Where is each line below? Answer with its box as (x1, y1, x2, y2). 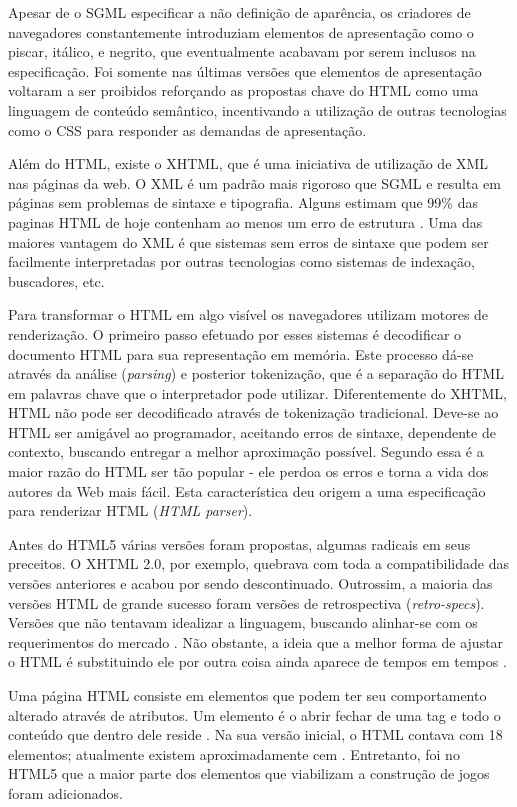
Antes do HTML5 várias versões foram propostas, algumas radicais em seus (8, 533, 471, 554)
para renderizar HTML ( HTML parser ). (8, 500, 253, 521)
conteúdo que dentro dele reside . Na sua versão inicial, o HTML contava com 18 (8, 724, 503, 745)
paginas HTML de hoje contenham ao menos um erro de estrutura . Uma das (8, 211, 483, 232)
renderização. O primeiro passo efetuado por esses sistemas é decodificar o (8, 323, 462, 344)
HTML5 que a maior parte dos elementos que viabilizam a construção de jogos (8, 763, 490, 784)
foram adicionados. (8, 782, 123, 803)
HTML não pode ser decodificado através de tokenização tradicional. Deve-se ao (8, 402, 499, 423)
